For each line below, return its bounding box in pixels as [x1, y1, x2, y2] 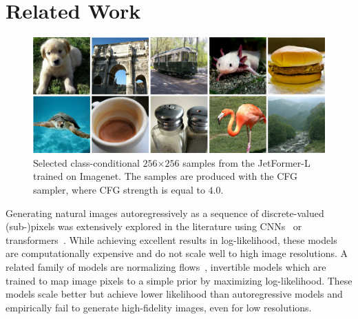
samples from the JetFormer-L [182, 155, 310, 169]
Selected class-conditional [33, 155, 140, 169]
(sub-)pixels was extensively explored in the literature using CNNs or [6, 219, 302, 234]
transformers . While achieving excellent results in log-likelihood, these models [6, 232, 337, 247]
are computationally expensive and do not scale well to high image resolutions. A [6, 246, 348, 260]
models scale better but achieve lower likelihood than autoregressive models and [6, 287, 343, 301]
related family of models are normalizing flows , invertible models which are [6, 259, 326, 274]
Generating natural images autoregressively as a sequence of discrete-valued [6, 205, 324, 220]
